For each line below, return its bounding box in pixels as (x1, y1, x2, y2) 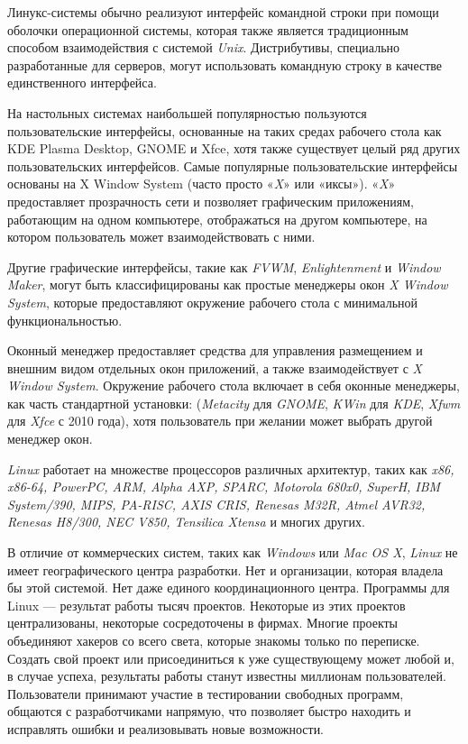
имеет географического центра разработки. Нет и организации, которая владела (7, 560, 444, 579)
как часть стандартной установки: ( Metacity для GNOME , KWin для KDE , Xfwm (7, 393, 461, 412)
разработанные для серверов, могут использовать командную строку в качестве (7, 55, 443, 74)
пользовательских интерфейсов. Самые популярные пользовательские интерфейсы (7, 156, 458, 175)
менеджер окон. (7, 429, 93, 448)
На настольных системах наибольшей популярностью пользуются (7, 103, 367, 122)
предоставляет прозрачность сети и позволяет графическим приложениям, (7, 191, 414, 210)
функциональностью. (7, 310, 123, 329)
